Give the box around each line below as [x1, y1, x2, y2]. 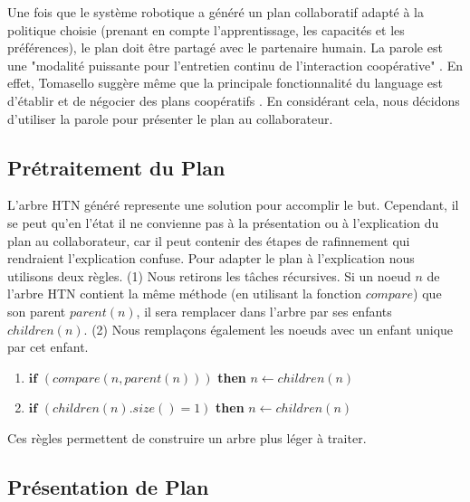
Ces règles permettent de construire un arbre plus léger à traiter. [7, 428, 367, 447]
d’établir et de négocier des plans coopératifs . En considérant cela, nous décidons [7, 90, 460, 109]
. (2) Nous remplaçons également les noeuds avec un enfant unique [83, 319, 454, 338]
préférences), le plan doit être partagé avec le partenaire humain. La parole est [7, 38, 443, 57]
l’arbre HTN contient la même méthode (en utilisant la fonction [7, 284, 361, 303]
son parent [7, 301, 66, 320]
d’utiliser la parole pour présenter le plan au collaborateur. [7, 109, 333, 128]
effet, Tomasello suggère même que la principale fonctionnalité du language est [7, 73, 443, 92]
